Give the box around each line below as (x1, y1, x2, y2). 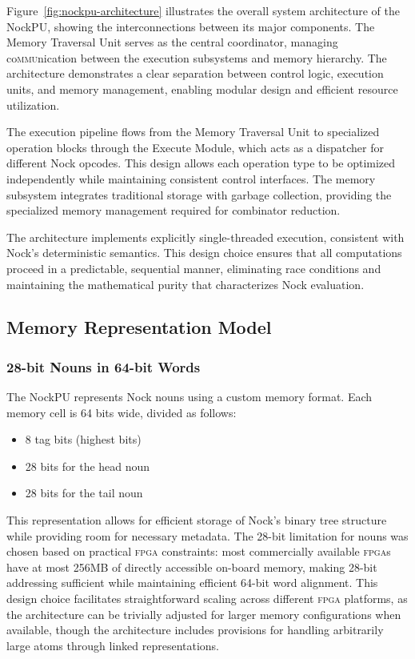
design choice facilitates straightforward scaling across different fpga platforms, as (6, 590, 408, 607)
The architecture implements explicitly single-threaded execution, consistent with (6, 228, 405, 245)
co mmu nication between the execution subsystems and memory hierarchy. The (6, 49, 387, 66)
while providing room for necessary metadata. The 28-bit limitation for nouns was (6, 527, 409, 544)
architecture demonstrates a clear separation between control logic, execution (6, 65, 384, 82)
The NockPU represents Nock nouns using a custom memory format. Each (6, 388, 373, 405)
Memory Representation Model (6, 315, 272, 340)
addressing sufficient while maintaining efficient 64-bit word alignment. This (6, 574, 378, 591)
